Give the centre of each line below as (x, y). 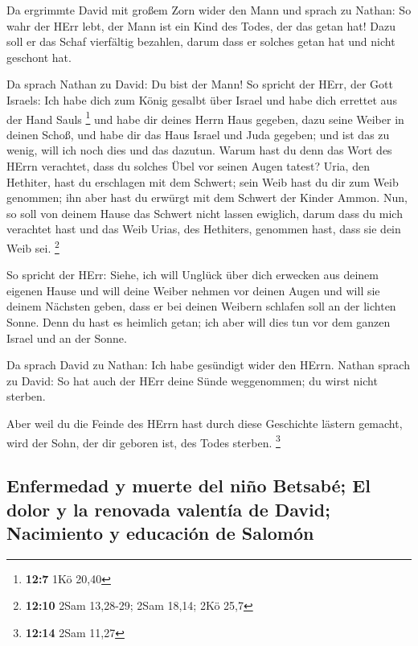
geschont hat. (39, 57)
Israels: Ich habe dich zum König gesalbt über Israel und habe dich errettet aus (202, 99)
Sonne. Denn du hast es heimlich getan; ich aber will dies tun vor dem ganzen (199, 322)
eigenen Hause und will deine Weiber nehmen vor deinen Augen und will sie (193, 290)
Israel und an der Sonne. (67, 337)
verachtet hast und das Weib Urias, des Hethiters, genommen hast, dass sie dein (204, 229)
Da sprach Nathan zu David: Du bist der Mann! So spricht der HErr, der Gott (200, 84)
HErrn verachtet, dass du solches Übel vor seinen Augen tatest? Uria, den (188, 166)
